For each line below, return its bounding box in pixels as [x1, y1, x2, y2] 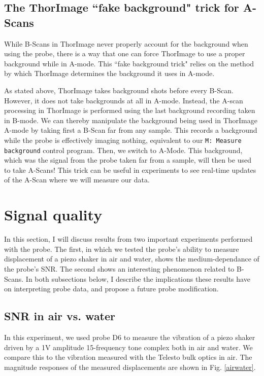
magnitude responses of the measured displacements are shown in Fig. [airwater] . [4, 361, 256, 372]
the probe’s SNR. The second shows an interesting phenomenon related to [4, 263, 235, 274]
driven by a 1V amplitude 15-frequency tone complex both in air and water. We [4, 342, 253, 352]
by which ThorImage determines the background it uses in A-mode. [4, 68, 215, 79]
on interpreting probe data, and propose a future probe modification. [4, 283, 219, 294]
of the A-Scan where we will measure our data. [4, 174, 150, 185]
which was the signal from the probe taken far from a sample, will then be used [4, 155, 251, 165]
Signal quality [4, 204, 103, 225]
